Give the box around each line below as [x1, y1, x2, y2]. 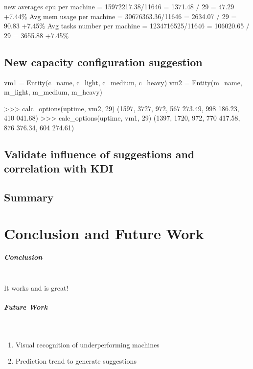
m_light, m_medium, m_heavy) [4, 87, 103, 97]
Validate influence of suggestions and [4, 146, 195, 161]
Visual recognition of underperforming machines [15, 339, 160, 349]
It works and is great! [4, 283, 69, 293]
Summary [4, 190, 54, 205]
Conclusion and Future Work [4, 223, 204, 243]
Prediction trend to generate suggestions [15, 356, 137, 366]
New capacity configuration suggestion [4, 54, 203, 69]
